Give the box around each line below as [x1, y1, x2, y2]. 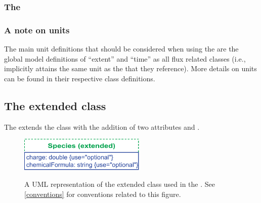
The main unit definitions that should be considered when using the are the [4, 43, 239, 54]
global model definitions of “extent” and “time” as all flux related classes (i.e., [4, 53, 246, 64]
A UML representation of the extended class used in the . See [24, 179, 215, 189]
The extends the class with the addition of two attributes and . [4, 121, 200, 132]
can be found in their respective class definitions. [4, 73, 155, 83]
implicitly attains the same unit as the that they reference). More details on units [4, 63, 257, 74]
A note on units [4, 23, 70, 36]
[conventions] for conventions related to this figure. [24, 188, 181, 199]
